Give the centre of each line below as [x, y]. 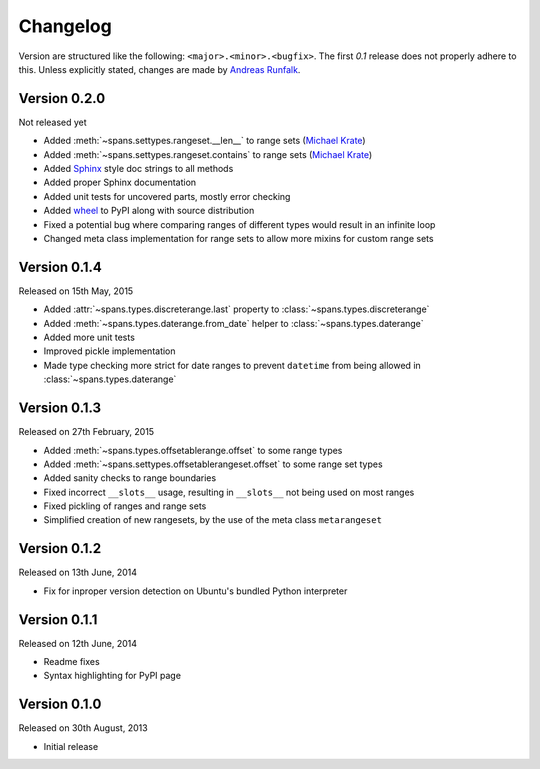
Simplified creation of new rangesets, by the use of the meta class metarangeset [212, 520]
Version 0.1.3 [60, 408]
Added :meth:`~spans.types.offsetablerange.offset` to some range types [193, 450]
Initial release [71, 746]
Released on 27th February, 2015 [86, 432]
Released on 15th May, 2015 [76, 291]
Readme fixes [71, 662]
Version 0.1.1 [58, 619]
